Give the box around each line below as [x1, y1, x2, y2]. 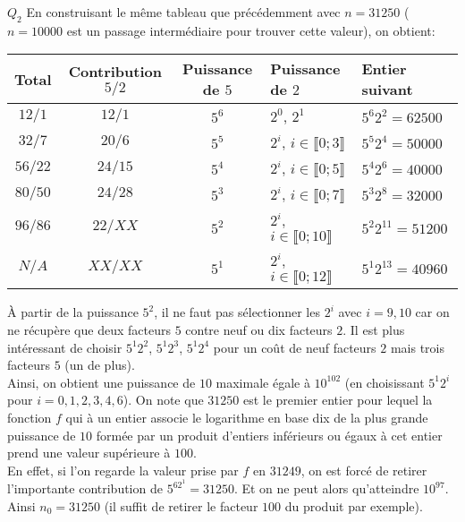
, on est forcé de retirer [300, 460, 427, 479]
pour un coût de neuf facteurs [213, 338, 376, 356]
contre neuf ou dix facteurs [185, 320, 333, 338]
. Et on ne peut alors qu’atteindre [233, 479, 419, 498]
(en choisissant [344, 372, 425, 391]
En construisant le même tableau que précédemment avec [26, 3, 341, 21]
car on [415, 303, 450, 321]
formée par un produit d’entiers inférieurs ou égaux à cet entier [96, 425, 443, 444]
